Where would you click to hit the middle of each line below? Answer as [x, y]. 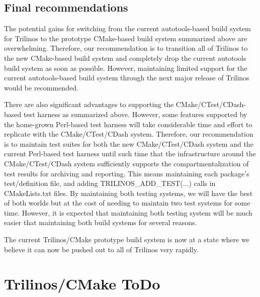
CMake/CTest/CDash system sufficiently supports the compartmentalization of [126, 163]
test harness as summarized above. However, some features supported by [135, 114]
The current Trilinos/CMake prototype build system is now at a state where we [127, 239]
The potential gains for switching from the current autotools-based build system [127, 28]
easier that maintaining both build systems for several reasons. [101, 222]
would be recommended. [41, 87]
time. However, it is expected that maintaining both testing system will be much [128, 212]
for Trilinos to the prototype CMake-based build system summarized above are [126, 38]
